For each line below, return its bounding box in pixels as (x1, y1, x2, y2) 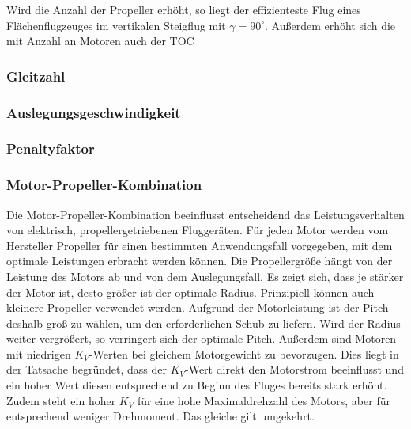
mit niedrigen (6, 345, 71, 362)
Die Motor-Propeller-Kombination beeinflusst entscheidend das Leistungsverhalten (6, 206, 405, 222)
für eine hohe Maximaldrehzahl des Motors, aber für (137, 392, 390, 408)
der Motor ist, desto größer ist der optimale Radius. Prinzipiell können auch (6, 283, 375, 300)
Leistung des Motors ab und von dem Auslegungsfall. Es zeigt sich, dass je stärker (6, 268, 404, 284)
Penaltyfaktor (6, 139, 95, 158)
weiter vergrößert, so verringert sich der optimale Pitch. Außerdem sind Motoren (6, 330, 397, 347)
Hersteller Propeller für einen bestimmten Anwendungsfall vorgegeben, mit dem (6, 237, 393, 253)
